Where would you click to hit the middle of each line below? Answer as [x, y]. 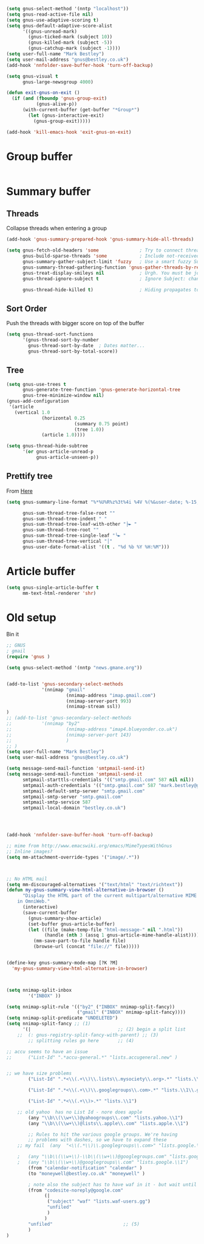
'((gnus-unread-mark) [50, 31]
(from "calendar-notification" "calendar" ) [85, 1168]
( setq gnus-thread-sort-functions [50, 334]
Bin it [13, 634]
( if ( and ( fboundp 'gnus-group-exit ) [59, 98]
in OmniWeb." [34, 902]
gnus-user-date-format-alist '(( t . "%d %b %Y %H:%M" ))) [96, 547]
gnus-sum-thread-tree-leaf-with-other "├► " [80, 524]
